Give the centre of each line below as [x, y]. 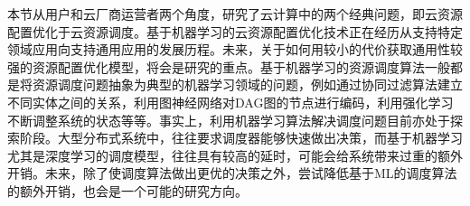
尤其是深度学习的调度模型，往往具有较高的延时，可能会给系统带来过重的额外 [235, 155]
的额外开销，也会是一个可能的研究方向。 [127, 190]
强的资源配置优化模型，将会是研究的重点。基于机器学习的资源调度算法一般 [229, 66]
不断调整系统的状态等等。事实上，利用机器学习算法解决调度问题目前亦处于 [229, 120]
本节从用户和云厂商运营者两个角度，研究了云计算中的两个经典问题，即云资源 [235, 14]
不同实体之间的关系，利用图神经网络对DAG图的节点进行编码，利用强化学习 [230, 102]
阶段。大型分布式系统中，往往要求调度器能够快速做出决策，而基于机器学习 [241, 138]
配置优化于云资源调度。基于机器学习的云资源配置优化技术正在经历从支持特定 [235, 31]
